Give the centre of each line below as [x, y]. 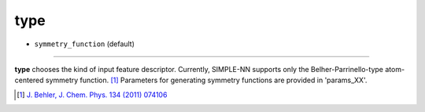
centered [29, 80]
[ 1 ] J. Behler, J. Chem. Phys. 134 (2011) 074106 [92, 95]
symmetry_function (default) [85, 44]
